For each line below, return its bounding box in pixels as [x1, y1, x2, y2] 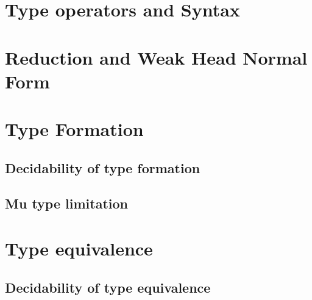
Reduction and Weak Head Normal [5, 45, 308, 70]
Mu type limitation [5, 194, 128, 213]
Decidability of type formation [5, 158, 200, 177]
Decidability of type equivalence [5, 277, 211, 296]
